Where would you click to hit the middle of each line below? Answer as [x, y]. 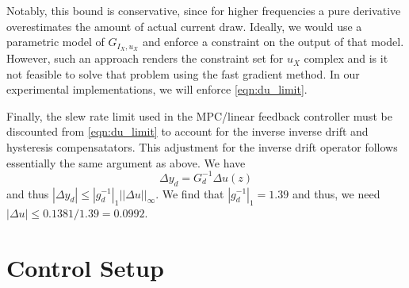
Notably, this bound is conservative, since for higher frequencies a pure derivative [204, 10]
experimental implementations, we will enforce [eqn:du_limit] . [157, 89]
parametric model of [55, 42]
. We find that [190, 193]
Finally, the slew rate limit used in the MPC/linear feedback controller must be [199, 115]
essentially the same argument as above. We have [126, 162]
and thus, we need [336, 193]
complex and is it [346, 58]
